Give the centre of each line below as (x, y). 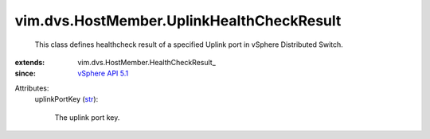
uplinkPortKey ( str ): (66, 99)
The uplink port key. (87, 117)
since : (25, 73)
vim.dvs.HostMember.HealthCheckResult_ (147, 62)
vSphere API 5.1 (103, 73)
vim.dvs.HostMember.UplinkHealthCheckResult (178, 21)
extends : (30, 62)
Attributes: (32, 88)
